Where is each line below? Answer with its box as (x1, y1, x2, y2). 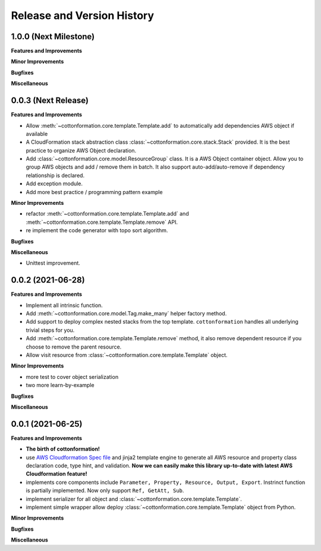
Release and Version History (11, 9, 155, 22)
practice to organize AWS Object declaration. (26, 147, 137, 154)
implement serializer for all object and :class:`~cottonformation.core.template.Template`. (26, 495, 242, 502)
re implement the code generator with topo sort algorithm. (26, 227, 168, 234)
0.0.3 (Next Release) (11, 96, 89, 106)
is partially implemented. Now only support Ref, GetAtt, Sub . (26, 487, 184, 494)
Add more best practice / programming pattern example (26, 188, 163, 195)
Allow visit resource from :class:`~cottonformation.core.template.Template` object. (26, 351, 228, 359)
